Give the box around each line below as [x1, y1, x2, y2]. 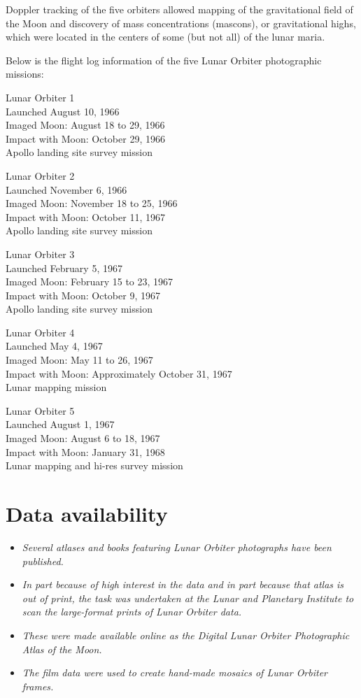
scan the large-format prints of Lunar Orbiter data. [22, 604, 242, 619]
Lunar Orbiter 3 [6, 246, 75, 261]
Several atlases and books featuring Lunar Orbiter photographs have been [22, 539, 332, 554]
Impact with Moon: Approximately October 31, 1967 [6, 366, 232, 380]
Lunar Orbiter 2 [6, 168, 75, 183]
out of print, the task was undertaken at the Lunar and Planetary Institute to [22, 590, 354, 605]
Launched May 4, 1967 [6, 339, 103, 353]
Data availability [6, 499, 168, 527]
